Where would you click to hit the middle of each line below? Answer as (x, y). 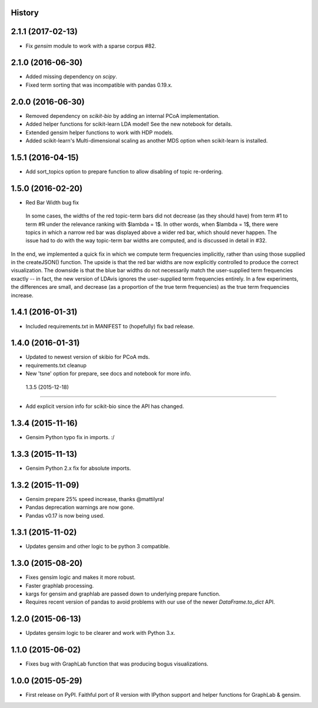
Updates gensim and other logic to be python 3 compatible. (98, 546)
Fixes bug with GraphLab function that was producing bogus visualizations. (117, 664)
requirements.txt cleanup (56, 365)
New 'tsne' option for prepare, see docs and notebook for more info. (108, 374)
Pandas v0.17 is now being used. (65, 515)
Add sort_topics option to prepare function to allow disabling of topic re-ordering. (124, 172)
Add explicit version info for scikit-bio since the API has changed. (105, 406)
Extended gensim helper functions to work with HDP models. (100, 132)
